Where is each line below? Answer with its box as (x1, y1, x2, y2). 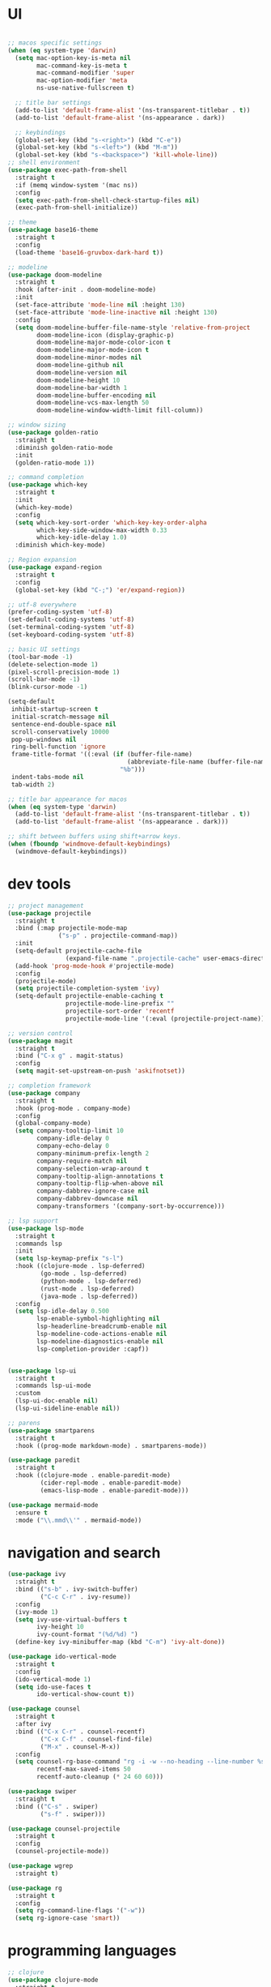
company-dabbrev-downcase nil (36, 1195, 138, 1203)
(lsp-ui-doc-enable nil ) (15, 1397, 99, 1405)
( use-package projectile (7, 909, 91, 917)
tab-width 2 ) (11, 780, 56, 789)
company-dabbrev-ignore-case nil (36, 1187, 150, 1196)
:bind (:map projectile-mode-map (15, 924, 128, 932)
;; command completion (7, 473, 84, 482)
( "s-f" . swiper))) (40, 1809, 106, 1818)
